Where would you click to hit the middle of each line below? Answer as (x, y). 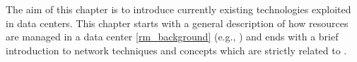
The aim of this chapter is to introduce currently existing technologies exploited (178, 9)
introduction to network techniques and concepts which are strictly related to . (176, 50)
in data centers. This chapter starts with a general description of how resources (177, 23)
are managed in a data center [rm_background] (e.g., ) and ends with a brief (172, 37)
